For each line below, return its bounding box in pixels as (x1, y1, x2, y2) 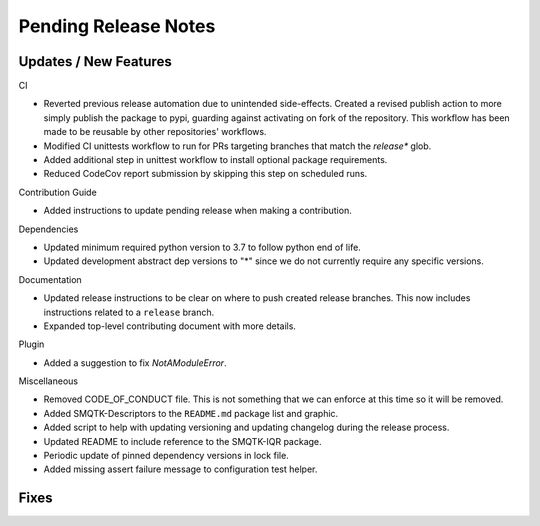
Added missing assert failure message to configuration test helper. (43, 463, 318, 475)
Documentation (18, 273, 82, 285)
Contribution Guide (18, 186, 97, 198)
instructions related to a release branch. (43, 306, 215, 318)
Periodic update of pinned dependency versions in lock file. (43, 450, 289, 462)
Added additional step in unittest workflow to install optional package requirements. (43, 154, 388, 166)
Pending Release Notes (18, 15, 216, 37)
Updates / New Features (18, 53, 172, 70)
